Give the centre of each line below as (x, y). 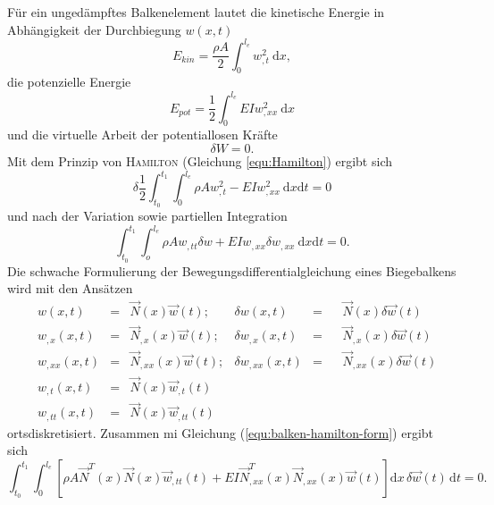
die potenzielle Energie (69, 82)
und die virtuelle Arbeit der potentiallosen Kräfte (142, 135)
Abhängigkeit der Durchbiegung (94, 29)
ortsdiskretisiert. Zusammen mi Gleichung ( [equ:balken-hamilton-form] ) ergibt (221, 432)
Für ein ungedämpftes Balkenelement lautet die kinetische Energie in (196, 12)
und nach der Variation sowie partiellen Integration (147, 216)
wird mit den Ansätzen (70, 288)
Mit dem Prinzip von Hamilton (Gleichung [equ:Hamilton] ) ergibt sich (200, 160)
